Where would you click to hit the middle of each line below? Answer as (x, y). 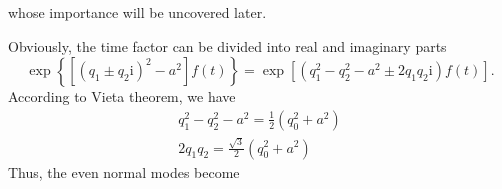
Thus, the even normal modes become (124, 171)
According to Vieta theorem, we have (122, 96)
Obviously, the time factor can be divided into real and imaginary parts (227, 45)
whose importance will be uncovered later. (137, 12)
